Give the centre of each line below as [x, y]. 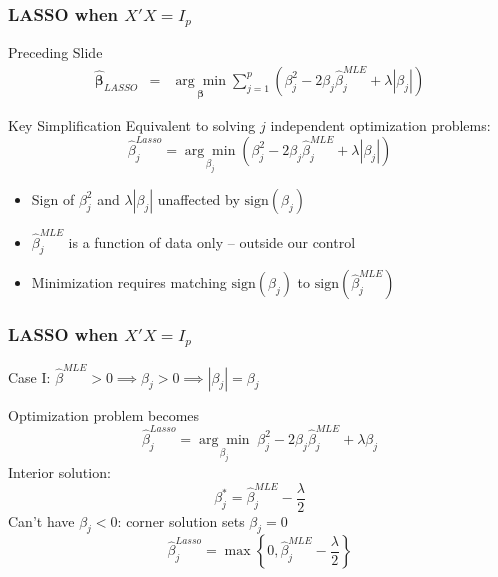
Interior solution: [59, 471]
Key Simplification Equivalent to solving [132, 125]
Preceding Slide [55, 52]
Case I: [29, 376]
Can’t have [41, 520]
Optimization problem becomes [104, 414]
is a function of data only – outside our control [212, 241]
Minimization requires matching [129, 282]
